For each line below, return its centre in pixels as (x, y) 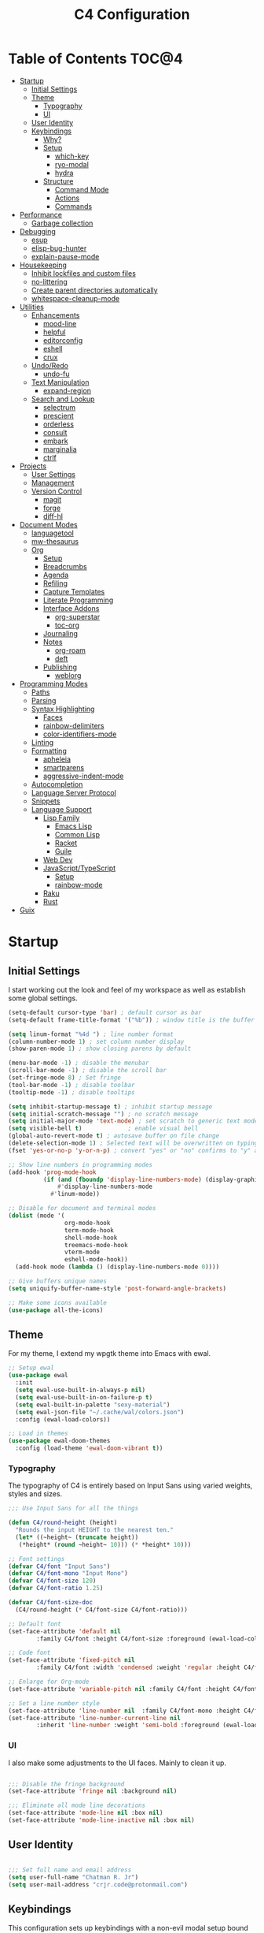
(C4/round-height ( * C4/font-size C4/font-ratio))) (102, 1610)
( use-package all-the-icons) (56, 1310)
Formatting (49, 750)
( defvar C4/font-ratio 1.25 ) (56, 1588)
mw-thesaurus (55, 541)
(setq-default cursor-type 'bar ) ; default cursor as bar (105, 1012)
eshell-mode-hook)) (96, 1260)
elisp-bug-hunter (59, 248)
